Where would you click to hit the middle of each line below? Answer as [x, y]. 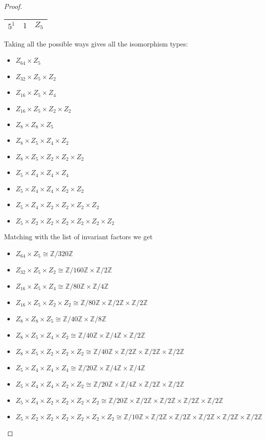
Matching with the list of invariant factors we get [78, 237]
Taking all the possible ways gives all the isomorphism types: [96, 43]
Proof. [13, 6]
